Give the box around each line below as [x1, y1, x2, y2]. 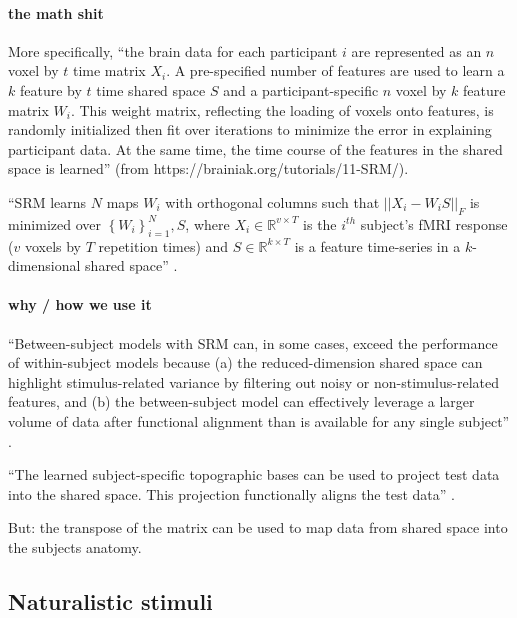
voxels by [24, 235, 81, 256]
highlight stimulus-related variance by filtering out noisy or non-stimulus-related [8, 371, 500, 392]
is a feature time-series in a [294, 235, 461, 256]
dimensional [8, 255, 81, 276]
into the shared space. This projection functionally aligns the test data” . [8, 483, 455, 504]
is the [303, 213, 337, 234]
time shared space [96, 79, 206, 100]
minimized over [8, 213, 101, 234]
